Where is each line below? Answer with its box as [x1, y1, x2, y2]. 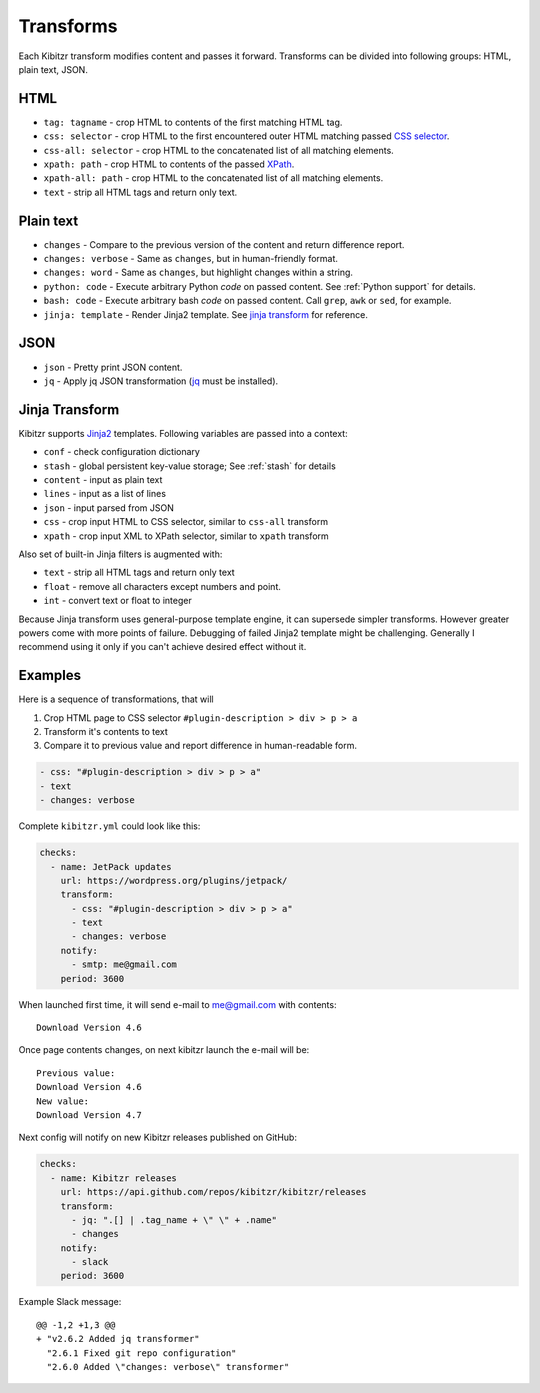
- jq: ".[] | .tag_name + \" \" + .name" [71, 1214, 277, 1225]
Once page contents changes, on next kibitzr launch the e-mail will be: [18, 1044, 310, 1056]
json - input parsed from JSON [43, 501, 175, 514]
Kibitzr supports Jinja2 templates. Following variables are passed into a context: [18, 427, 349, 439]
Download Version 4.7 [36, 1109, 142, 1120]
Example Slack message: [18, 1296, 122, 1308]
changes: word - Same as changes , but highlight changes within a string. [43, 266, 354, 279]
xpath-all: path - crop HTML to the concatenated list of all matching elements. [43, 172, 384, 184]
